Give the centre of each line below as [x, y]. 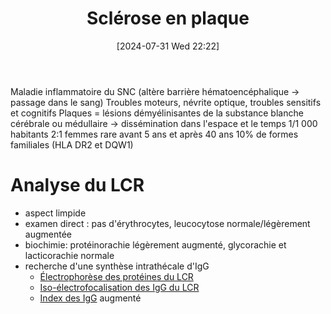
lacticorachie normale [69, 255]
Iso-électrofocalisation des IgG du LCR [119, 287]
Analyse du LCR [77, 185]
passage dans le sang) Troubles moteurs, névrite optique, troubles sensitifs [166, 102]
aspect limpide [55, 213]
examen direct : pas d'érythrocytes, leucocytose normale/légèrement [167, 223]
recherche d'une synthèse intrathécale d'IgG [117, 266]
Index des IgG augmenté [90, 298]
